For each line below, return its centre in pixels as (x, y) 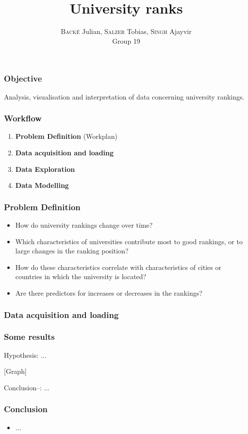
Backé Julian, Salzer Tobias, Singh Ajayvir (126, 31)
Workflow (23, 118)
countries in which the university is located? (81, 276)
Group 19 (126, 41)
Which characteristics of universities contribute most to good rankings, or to (129, 241)
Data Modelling (42, 185)
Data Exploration (45, 169)
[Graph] (15, 371)
